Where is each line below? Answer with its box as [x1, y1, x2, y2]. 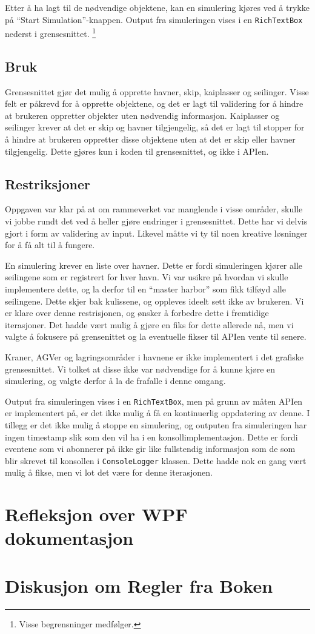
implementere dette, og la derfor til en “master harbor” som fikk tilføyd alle [5, 283, 286, 295]
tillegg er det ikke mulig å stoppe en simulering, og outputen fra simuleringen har [5, 419, 307, 431]
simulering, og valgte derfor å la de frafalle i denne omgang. [5, 374, 226, 387]
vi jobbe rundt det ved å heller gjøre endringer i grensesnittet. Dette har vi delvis [5, 215, 308, 228]
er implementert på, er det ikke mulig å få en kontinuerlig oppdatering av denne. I [5, 406, 310, 419]
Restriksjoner [5, 174, 90, 193]
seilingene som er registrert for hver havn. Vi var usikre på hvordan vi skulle [5, 271, 288, 283]
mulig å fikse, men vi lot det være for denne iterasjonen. [5, 466, 213, 479]
